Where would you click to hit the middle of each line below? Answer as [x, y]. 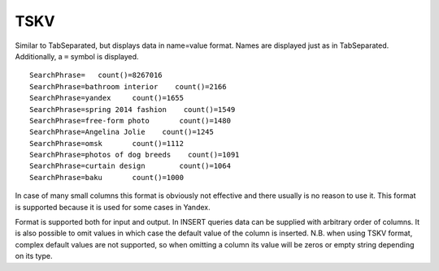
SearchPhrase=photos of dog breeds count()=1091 [135, 155]
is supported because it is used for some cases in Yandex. [113, 207]
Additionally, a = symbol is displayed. [77, 56]
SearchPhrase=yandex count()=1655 [107, 98]
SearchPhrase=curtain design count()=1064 [130, 166]
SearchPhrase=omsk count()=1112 [107, 143]
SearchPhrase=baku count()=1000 [107, 177]
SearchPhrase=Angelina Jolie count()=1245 [122, 132]
